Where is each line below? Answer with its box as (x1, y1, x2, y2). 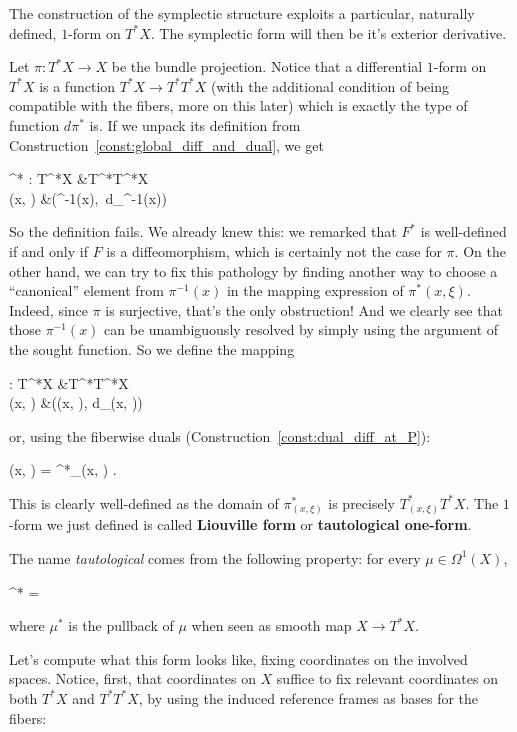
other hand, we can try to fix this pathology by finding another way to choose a (9, 260, 498, 281)
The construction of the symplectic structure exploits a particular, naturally (9, 3, 475, 23)
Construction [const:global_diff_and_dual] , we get (9, 134, 324, 155)
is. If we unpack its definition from (89, 114, 301, 135)
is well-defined (420, 221, 507, 242)
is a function (39, 75, 116, 96)
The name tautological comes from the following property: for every (9, 547, 421, 568)
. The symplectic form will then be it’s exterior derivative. (150, 22, 507, 43)
